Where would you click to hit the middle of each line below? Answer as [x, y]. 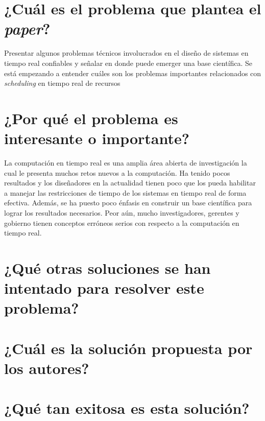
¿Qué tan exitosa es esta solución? [127, 408]
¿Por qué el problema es [91, 118]
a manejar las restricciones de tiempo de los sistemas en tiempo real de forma [125, 192]
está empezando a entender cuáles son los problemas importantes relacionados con [133, 73]
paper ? [27, 29]
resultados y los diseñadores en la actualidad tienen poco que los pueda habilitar [130, 183]
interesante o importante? [97, 138]
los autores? [47, 368]
